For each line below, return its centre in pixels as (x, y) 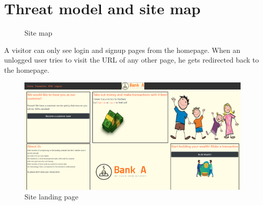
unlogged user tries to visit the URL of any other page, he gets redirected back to (131, 60)
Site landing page (51, 197)
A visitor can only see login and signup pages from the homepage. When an (122, 50)
